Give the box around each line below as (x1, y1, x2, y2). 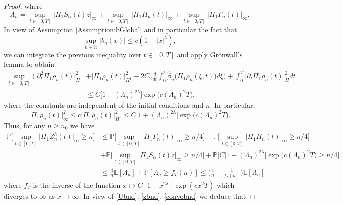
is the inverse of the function (33, 179, 121, 190)
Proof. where (4, 1, 43, 11)
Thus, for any (4, 120, 45, 130)
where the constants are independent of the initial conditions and (4, 100, 204, 110)
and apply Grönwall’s (177, 49, 243, 59)
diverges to (4, 190, 37, 201)
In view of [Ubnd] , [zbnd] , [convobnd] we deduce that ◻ (83, 190, 255, 201)
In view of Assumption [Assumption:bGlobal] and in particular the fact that (4, 24, 237, 34)
